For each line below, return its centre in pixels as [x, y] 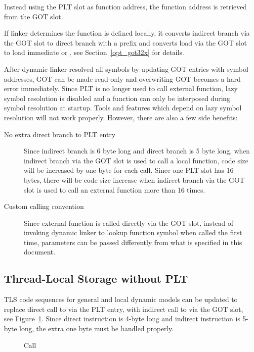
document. [40, 252]
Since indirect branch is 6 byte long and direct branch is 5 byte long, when [137, 151]
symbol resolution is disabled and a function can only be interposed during [117, 98]
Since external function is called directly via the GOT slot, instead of [128, 223]
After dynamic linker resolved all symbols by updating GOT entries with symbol [126, 69]
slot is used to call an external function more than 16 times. [114, 189]
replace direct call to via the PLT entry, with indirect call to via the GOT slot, [124, 309]
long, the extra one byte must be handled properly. [97, 328]
